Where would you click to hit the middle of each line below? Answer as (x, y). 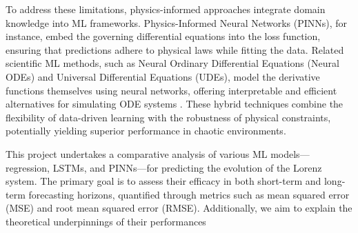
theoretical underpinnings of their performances (106, 221)
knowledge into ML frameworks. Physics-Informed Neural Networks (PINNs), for (177, 22)
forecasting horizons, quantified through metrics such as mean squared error (189, 194)
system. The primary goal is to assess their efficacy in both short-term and (163, 181)
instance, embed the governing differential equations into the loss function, (163, 36)
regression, (28, 167)
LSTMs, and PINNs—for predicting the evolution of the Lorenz (187, 167)
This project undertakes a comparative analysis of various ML (137, 153)
